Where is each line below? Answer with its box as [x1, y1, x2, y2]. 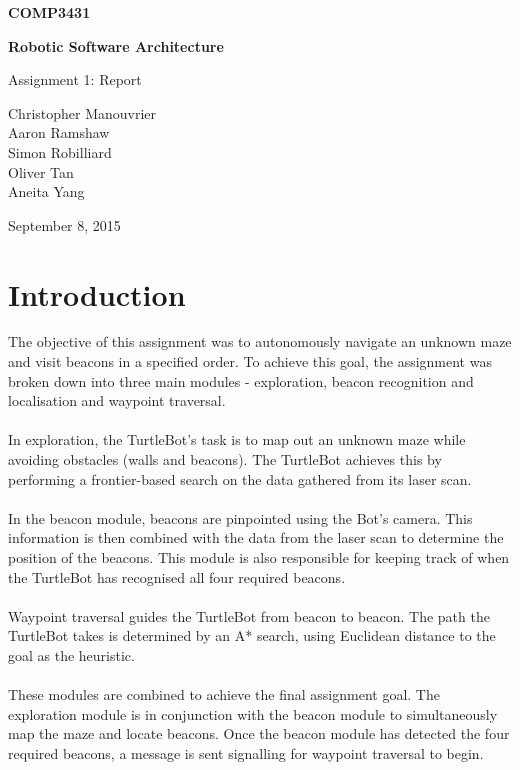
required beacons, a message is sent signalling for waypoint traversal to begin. [8, 742, 484, 763]
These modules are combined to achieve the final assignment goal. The [8, 684, 440, 705]
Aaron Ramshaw [8, 122, 110, 143]
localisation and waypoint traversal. [8, 390, 226, 411]
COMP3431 [8, 2, 91, 22]
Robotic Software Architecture [8, 35, 224, 56]
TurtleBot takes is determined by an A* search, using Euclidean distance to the [8, 625, 496, 646]
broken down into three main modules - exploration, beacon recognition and [8, 370, 474, 391]
